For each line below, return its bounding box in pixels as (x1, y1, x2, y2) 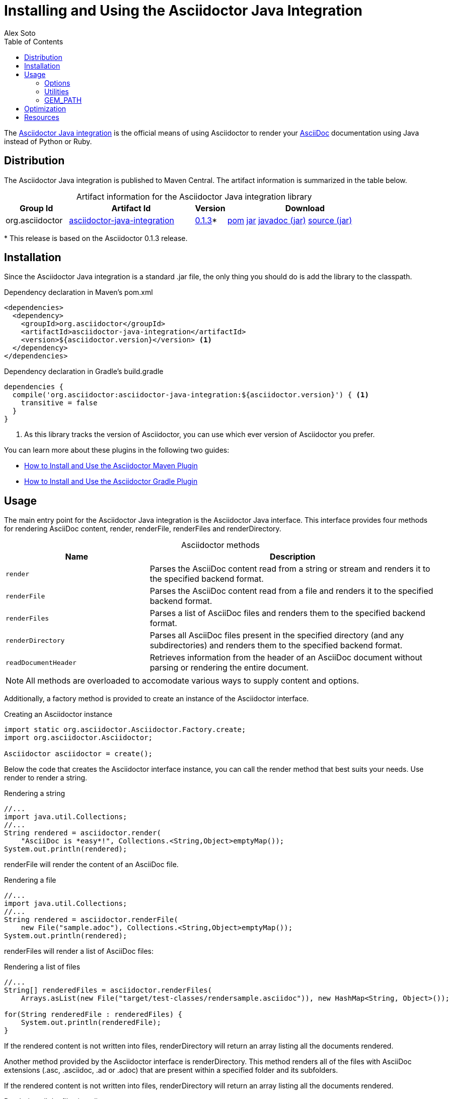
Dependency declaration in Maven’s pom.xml (4, 288, 153, 297)
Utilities (44, 87, 69, 96)
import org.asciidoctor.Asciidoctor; (4, 734, 153, 742)
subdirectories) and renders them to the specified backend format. (149, 640, 403, 651)
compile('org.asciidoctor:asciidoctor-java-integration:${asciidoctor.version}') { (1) (12, 391, 369, 399)
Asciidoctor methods (181, 540, 260, 551)
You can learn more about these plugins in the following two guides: (4, 446, 230, 455)
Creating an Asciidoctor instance (4, 710, 113, 719)
